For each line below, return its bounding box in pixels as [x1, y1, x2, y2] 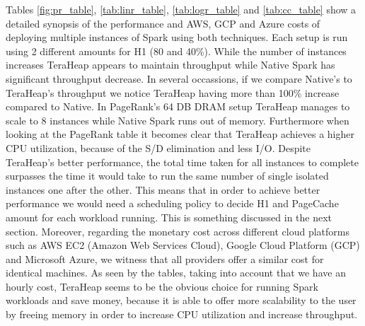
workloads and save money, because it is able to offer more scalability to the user [6, 293, 357, 308]
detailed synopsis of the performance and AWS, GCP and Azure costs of [6, 16, 320, 30]
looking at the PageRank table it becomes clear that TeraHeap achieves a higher [6, 127, 354, 141]
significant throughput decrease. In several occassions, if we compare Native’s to [6, 71, 352, 86]
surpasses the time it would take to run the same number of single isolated [6, 168, 329, 183]
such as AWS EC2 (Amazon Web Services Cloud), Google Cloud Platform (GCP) [6, 238, 360, 252]
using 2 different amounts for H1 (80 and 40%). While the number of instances [6, 43, 347, 58]
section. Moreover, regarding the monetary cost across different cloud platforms [6, 223, 350, 238]
